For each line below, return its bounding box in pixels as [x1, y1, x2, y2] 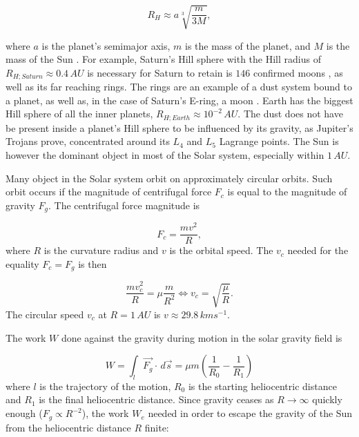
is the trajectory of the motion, [39, 378, 171, 393]
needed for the [287, 243, 349, 258]
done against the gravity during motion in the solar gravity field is [61, 330, 342, 344]
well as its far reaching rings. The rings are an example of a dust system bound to [6, 79, 352, 94]
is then [78, 256, 107, 271]
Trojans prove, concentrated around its [6, 134, 170, 148]
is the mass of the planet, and [185, 38, 311, 52]
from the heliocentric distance [6, 420, 131, 434]
